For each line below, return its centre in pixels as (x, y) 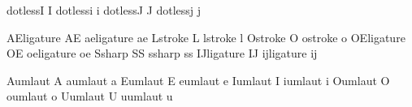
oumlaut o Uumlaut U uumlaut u (90, 96)
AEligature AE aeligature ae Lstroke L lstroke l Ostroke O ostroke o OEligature (206, 37)
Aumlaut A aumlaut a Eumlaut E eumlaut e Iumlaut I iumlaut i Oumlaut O (198, 80)
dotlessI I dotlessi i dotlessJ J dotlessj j (104, 10)
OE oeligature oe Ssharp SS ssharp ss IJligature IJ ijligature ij (162, 53)
